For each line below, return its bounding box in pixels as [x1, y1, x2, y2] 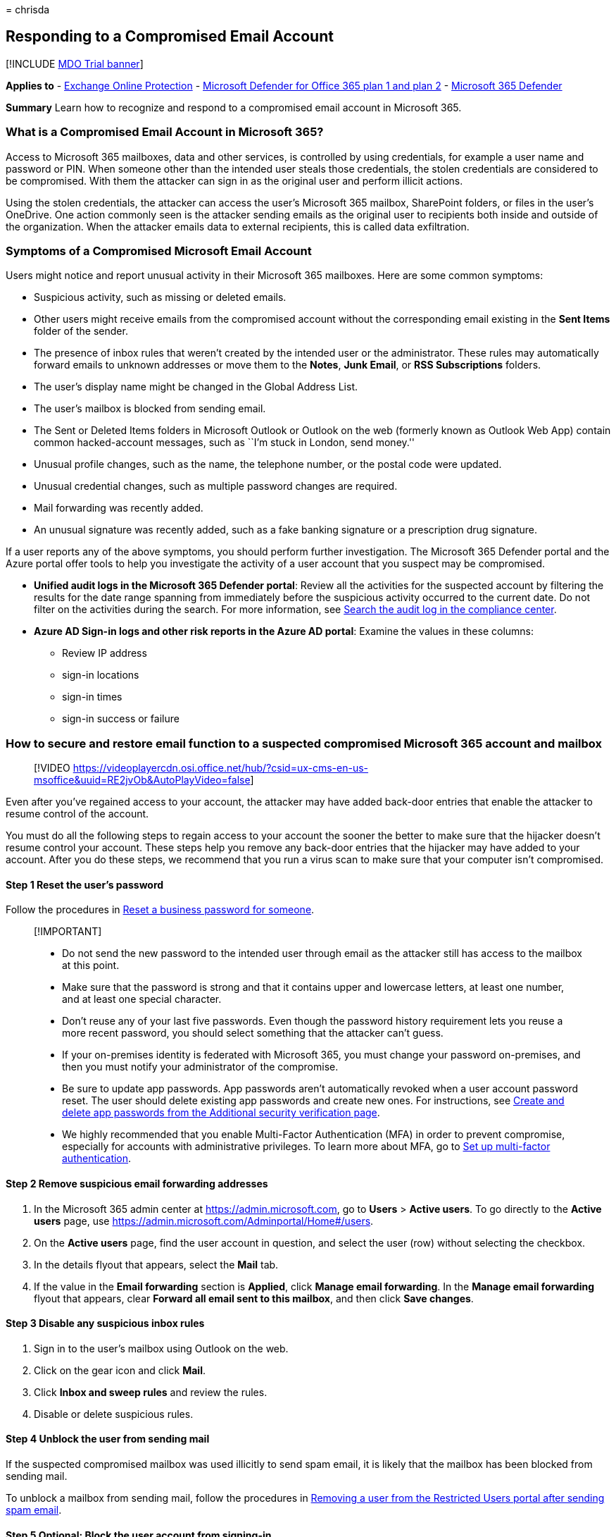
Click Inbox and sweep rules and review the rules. [34, 1385, 268, 1398]
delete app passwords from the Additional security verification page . [62, 1106, 380, 1119]
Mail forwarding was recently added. [34, 502, 203, 514]
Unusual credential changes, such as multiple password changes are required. [34, 480, 398, 493]
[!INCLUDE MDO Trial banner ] [6, 57, 144, 70]
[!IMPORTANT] [34, 925, 102, 938]
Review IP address [62, 647, 147, 660]
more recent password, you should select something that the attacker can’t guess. [62, 1027, 444, 1039]
